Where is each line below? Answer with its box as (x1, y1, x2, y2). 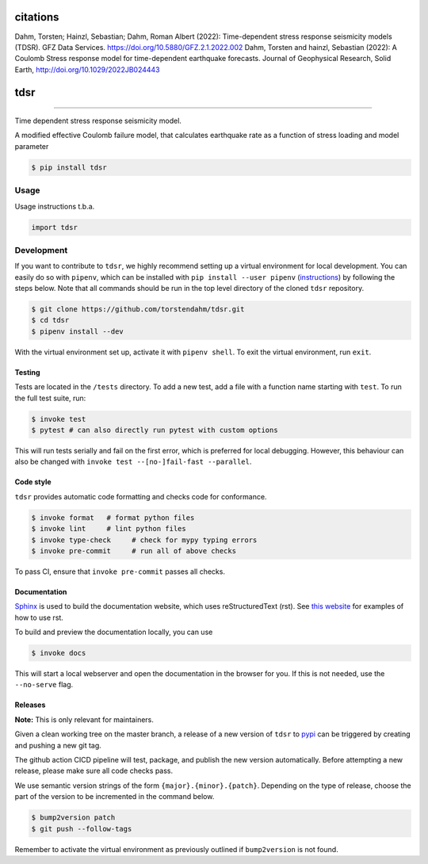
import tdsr (31, 223, 78, 231)
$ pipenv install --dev (31, 327, 124, 336)
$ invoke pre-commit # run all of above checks (31, 546, 237, 555)
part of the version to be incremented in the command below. (14, 792, 215, 801)
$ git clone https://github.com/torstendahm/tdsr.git (31, 305, 245, 314)
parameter (14, 141, 49, 151)
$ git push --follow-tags (31, 824, 132, 833)
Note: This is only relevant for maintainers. (14, 714, 155, 724)
